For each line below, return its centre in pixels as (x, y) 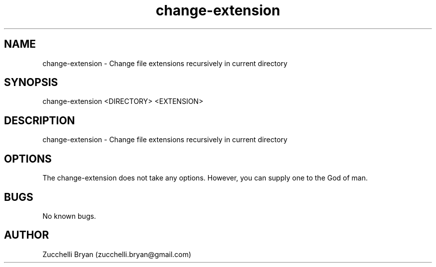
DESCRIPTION (40, 120)
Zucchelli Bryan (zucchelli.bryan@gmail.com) (117, 254)
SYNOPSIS (31, 83)
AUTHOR (27, 235)
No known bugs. (69, 216)
